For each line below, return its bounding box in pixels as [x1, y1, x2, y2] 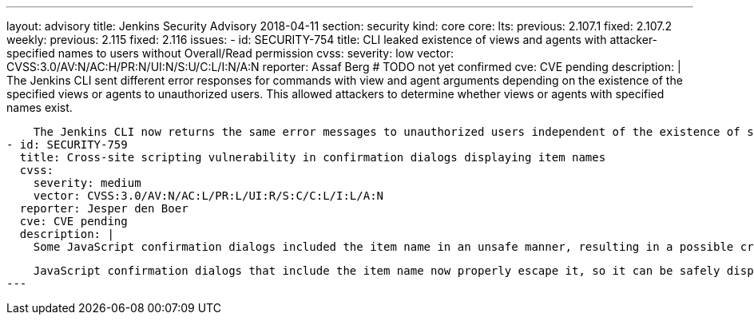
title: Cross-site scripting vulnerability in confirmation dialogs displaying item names [19, 151, 606, 164]
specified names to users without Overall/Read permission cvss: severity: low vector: [6, 46, 454, 60]
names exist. [6, 101, 73, 114]
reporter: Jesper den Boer [19, 202, 188, 215]
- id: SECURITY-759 [6, 138, 128, 151]
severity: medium [33, 176, 141, 189]
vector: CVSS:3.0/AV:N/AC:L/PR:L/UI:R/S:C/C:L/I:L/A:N [33, 189, 384, 202]
